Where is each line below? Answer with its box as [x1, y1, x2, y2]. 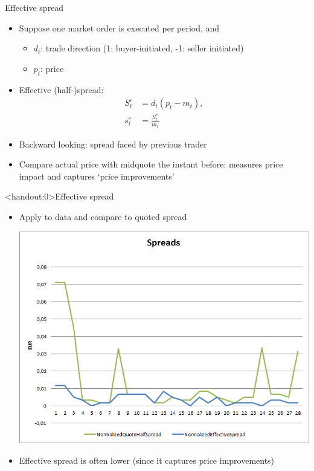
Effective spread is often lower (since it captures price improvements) [19, 453, 275, 466]
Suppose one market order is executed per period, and [19, 21, 220, 34]
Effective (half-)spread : [19, 83, 104, 96]
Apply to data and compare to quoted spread [19, 210, 187, 223]
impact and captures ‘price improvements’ [19, 169, 175, 182]
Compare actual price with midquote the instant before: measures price [19, 158, 283, 171]
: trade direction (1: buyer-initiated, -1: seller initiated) [40, 42, 244, 54]
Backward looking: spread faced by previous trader [19, 137, 207, 150]
